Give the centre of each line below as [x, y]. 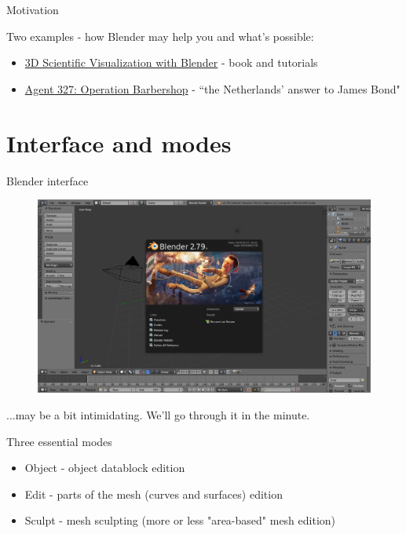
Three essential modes [59, 441]
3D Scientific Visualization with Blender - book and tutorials [171, 62]
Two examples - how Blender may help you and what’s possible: [160, 36]
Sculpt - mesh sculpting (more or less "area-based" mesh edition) [180, 520]
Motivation [33, 9]
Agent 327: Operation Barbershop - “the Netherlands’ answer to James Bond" [212, 88]
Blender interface [48, 180]
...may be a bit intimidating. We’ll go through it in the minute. [158, 415]
